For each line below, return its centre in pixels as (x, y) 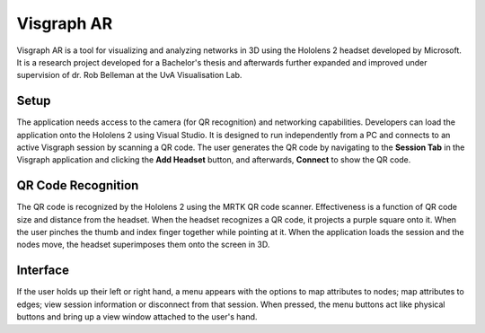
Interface (43, 271)
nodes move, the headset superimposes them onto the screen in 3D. (143, 245)
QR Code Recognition (78, 185)
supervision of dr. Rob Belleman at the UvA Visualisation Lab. (129, 75)
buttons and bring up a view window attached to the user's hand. (137, 317)
